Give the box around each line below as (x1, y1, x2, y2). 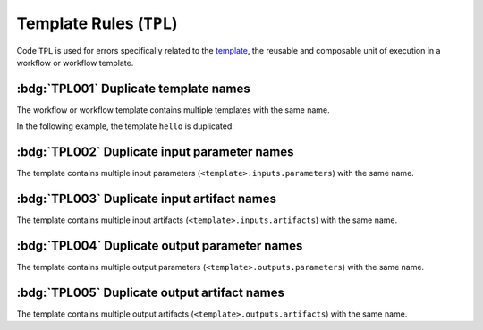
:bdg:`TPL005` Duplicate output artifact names (16, 284, 285, 300)
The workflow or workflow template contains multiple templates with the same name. (16, 104, 330, 115)
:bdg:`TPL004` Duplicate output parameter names (16, 238, 303, 253)
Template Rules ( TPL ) (16, 13, 178, 33)
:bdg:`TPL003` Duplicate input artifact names (16, 190, 277, 206)
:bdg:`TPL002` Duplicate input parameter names (16, 144, 294, 160)
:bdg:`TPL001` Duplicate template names (16, 80, 250, 96)
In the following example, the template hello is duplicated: (16, 121, 234, 131)
